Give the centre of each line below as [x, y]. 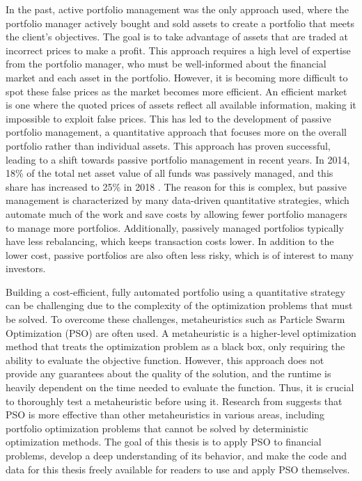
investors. [26, 268]
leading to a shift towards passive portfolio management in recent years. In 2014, [178, 159]
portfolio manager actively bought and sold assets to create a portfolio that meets [180, 23]
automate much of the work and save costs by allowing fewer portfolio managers [176, 213]
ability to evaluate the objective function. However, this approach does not [165, 360]
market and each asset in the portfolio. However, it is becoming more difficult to [177, 77]
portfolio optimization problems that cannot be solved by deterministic [157, 428]
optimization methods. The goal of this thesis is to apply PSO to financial [164, 442]
